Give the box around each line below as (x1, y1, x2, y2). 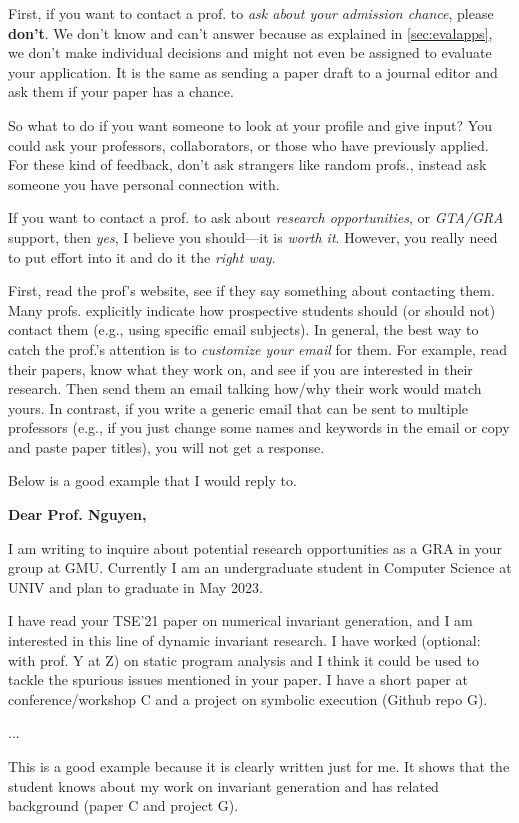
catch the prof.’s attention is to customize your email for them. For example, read (8, 338, 507, 359)
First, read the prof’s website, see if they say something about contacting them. (8, 280, 495, 301)
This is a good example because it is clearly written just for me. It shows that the (8, 756, 510, 776)
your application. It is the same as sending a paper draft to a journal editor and (8, 61, 498, 82)
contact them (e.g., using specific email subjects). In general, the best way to (8, 319, 479, 340)
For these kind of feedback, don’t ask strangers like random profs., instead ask (8, 154, 487, 175)
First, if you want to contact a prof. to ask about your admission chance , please (8, 3, 494, 23)
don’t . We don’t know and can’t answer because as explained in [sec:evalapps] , (8, 22, 493, 43)
